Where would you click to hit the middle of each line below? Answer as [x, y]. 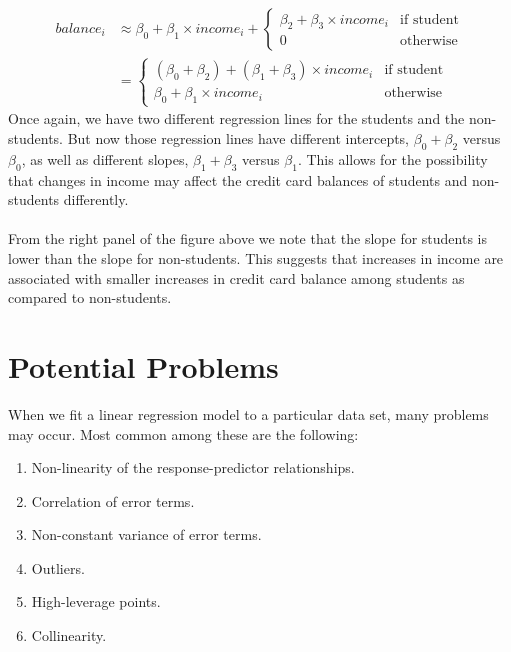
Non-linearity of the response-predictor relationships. [193, 467]
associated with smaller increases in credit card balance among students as [236, 277]
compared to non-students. [90, 297]
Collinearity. [69, 635]
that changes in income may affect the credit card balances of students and [238, 179]
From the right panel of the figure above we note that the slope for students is [247, 238]
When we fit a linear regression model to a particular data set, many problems [248, 413]
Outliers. [58, 567]
